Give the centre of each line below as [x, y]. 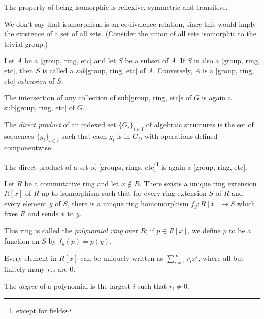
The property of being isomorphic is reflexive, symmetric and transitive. [116, 7]
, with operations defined [179, 136]
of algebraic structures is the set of [200, 124]
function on [22, 240]
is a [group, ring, [228, 70]
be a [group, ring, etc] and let [70, 61]
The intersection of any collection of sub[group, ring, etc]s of [98, 97]
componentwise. [29, 147]
